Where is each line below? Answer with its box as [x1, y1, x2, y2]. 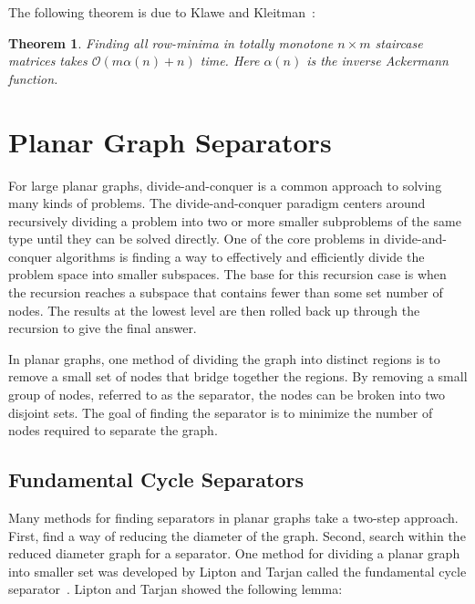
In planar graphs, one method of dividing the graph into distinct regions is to [8, 349, 440, 368]
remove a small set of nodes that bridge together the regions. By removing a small [8, 367, 468, 386]
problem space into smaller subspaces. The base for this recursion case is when [8, 265, 447, 284]
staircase [375, 33, 423, 52]
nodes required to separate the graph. [8, 421, 218, 440]
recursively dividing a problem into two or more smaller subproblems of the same [8, 211, 461, 230]
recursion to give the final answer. [8, 318, 197, 338]
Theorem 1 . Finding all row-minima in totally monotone [8, 33, 334, 52]
